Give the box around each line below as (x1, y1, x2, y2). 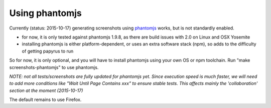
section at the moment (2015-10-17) (9, 87, 83, 93)
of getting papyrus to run (22, 48, 74, 54)
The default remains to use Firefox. (9, 96, 82, 102)
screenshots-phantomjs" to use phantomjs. (9, 64, 99, 70)
